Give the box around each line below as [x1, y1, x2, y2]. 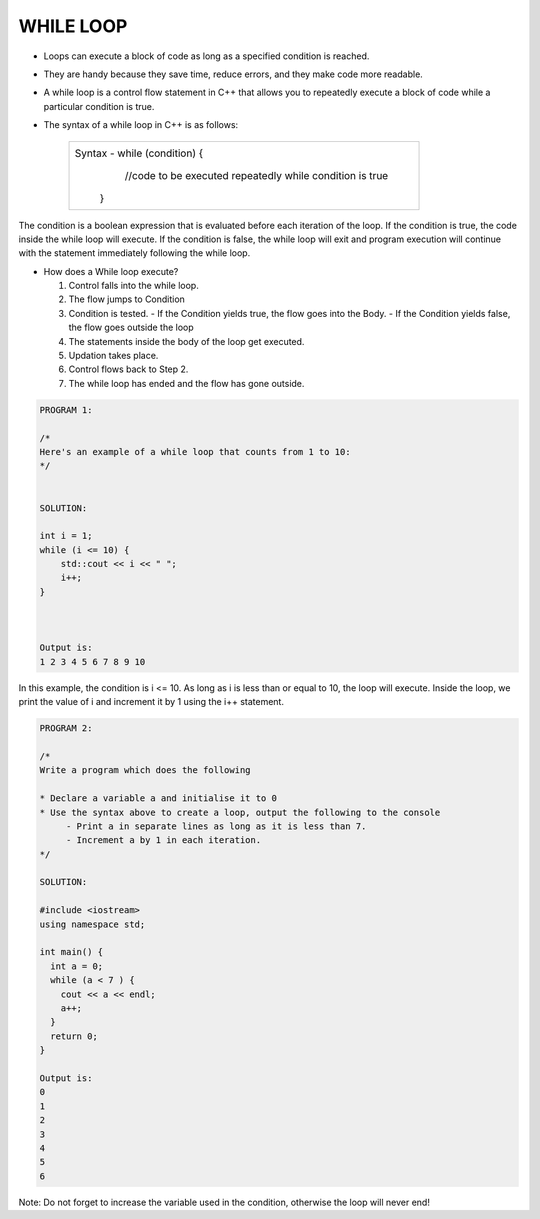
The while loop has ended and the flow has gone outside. [68, 377, 305, 389]
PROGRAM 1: [39, 404, 93, 415]
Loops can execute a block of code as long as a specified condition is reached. [43, 50, 370, 62]
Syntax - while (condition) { [74, 146, 204, 160]
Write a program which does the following [39, 765, 251, 776]
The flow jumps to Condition [68, 293, 185, 305]
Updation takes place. [68, 350, 159, 362]
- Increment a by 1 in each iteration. [65, 835, 262, 846]
